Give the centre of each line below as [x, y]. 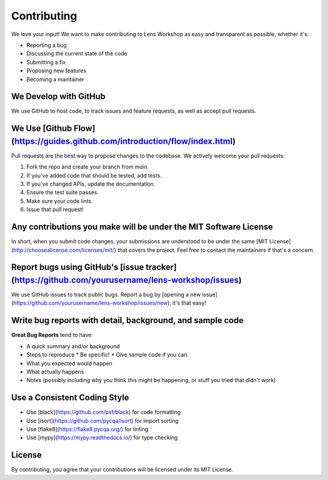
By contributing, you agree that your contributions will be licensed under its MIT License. [122, 470]
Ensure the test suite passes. [63, 192]
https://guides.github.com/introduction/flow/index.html [124, 141]
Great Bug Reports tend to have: [52, 335]
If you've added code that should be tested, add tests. [94, 175]
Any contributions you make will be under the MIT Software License [142, 227]
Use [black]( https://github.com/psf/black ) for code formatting [104, 412]
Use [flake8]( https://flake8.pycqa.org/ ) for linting [87, 429]
